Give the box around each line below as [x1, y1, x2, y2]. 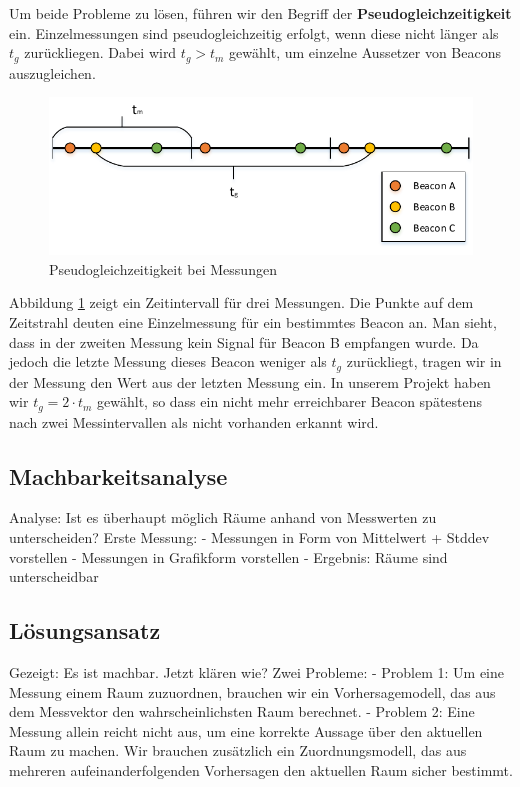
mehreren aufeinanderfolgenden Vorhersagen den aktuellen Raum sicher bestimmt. [9, 760, 513, 781]
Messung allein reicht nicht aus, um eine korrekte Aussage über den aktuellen [9, 720, 483, 741]
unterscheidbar [9, 566, 99, 587]
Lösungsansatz [9, 615, 161, 646]
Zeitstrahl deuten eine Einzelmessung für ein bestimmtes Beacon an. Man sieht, [9, 311, 497, 332]
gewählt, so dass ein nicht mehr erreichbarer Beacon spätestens [97, 391, 483, 412]
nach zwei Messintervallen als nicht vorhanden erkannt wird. [9, 411, 379, 432]
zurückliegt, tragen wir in [346, 351, 502, 372]
